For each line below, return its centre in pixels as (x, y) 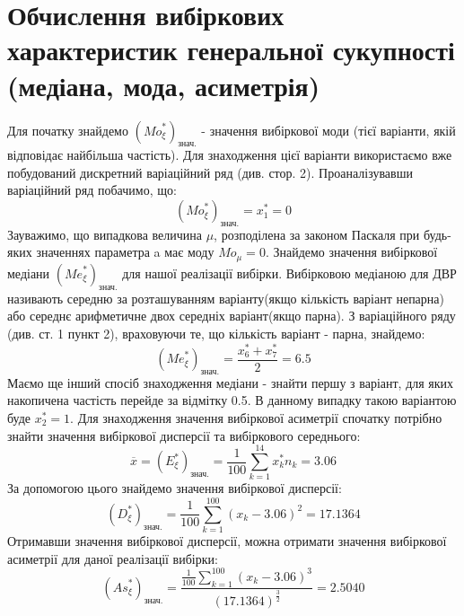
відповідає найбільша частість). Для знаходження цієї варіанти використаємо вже (230, 155)
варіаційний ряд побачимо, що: (92, 190)
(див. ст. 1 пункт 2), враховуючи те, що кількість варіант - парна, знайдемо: (216, 333)
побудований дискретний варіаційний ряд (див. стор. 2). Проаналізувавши (210, 172)
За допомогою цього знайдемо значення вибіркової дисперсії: (175, 488)
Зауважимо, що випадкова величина (105, 234)
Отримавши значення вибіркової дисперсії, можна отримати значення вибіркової (227, 541)
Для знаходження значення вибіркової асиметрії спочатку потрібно (260, 418)
